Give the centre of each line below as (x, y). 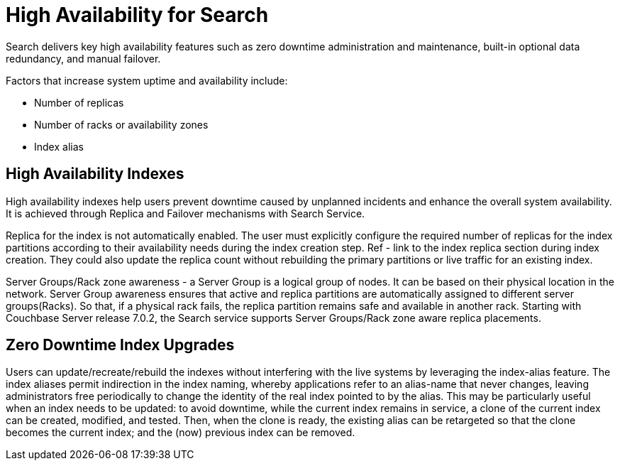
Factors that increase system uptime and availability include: (147, 80)
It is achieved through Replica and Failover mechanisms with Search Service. (186, 213)
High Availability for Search (137, 15)
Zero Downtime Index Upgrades (120, 345)
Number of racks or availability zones (121, 124)
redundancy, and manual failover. (83, 58)
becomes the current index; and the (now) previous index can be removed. (181, 433)
